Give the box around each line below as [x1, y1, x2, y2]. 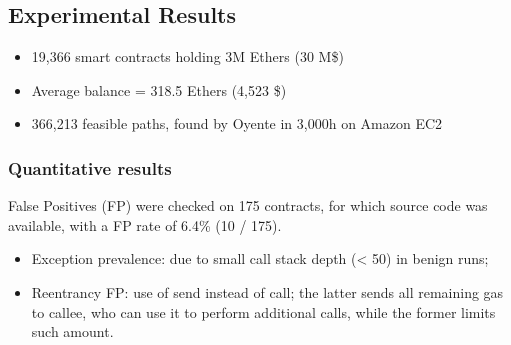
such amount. [31, 321, 114, 342]
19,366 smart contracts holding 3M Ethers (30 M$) [31, 46, 344, 67]
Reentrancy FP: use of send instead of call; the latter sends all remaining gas [31, 281, 504, 302]
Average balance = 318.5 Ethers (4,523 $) [31, 79, 287, 100]
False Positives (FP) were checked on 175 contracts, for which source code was [8, 195, 488, 216]
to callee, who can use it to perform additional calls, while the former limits [31, 301, 496, 322]
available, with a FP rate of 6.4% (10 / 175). [8, 214, 282, 235]
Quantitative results [8, 155, 172, 180]
